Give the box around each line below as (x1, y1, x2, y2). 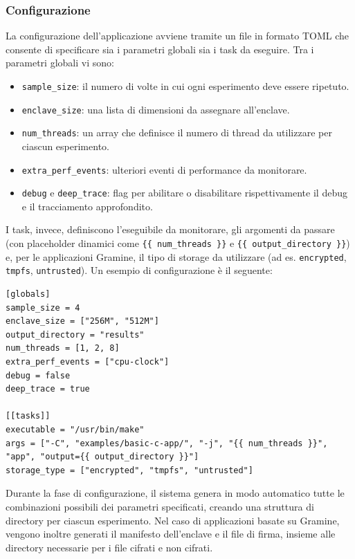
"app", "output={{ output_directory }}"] (6, 452, 199, 462)
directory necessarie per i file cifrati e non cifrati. (6, 540, 213, 554)
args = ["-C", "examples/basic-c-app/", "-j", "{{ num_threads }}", (6, 438, 328, 448)
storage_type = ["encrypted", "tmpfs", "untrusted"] (6, 465, 253, 475)
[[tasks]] (6, 411, 51, 421)
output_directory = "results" (6, 329, 145, 340)
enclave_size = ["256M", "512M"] (6, 316, 159, 327)
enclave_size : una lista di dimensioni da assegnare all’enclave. (21, 102, 290, 116)
